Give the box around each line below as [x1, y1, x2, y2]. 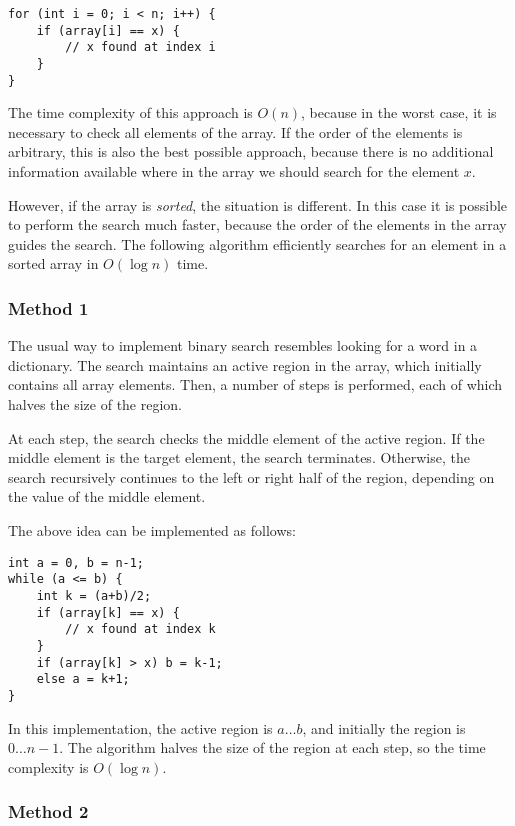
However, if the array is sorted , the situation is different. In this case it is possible [8, 194, 508, 215]
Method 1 [8, 295, 89, 320]
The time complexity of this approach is [8, 102, 253, 123]
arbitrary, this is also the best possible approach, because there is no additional [8, 141, 494, 162]
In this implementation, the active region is [8, 717, 273, 738]
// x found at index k [65, 622, 216, 637]
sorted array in [8, 253, 99, 274]
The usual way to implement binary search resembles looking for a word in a [8, 335, 478, 356]
